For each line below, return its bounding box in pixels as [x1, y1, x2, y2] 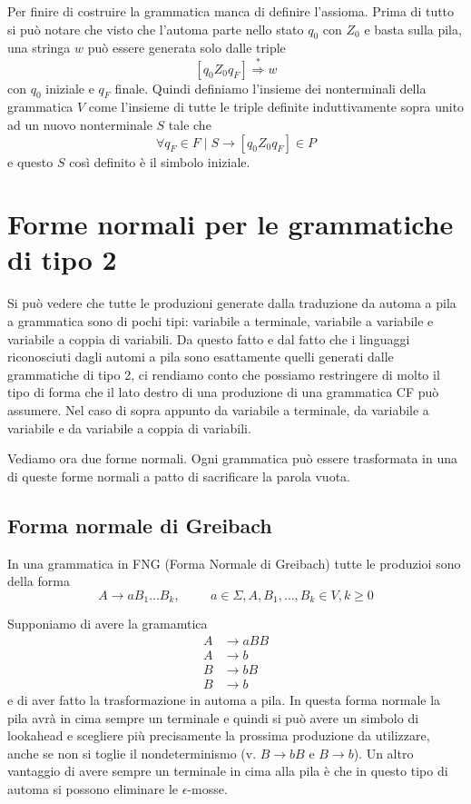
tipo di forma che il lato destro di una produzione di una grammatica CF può [7, 382, 439, 402]
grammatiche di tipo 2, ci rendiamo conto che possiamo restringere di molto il [7, 364, 440, 383]
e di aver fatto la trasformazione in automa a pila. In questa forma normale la [7, 690, 441, 709]
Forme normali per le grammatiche [7, 205, 454, 243]
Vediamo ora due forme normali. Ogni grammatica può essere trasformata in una [7, 449, 457, 468]
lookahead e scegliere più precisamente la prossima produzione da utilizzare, [7, 726, 430, 745]
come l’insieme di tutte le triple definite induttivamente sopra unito [88, 97, 465, 116]
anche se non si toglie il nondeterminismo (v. [7, 743, 257, 762]
